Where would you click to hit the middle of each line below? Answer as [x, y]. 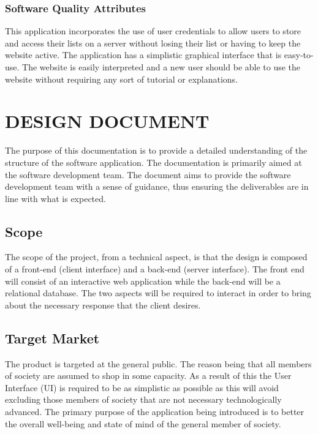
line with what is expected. [55, 198]
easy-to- [299, 55]
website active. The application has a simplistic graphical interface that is [143, 55]
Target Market [52, 338]
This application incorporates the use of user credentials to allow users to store [153, 31]
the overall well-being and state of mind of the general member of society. [143, 423]
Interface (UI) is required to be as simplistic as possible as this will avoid [142, 387]
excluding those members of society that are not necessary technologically [143, 399]
